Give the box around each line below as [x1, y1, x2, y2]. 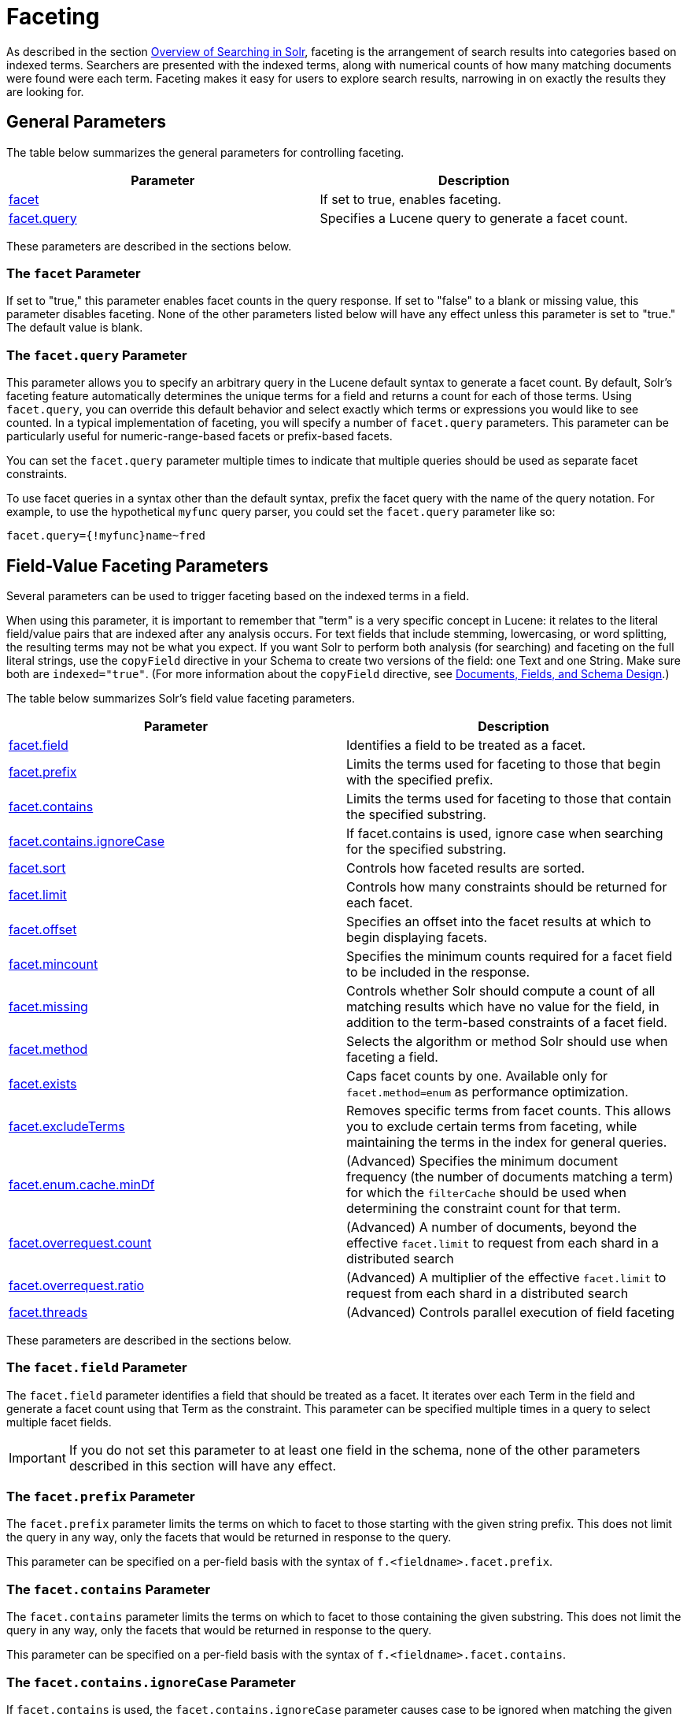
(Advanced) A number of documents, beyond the [346, 1218, 637, 1235]
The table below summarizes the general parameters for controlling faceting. [6, 145, 404, 159]
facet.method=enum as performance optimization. [346, 1083, 629, 1100]
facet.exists [9, 1075, 77, 1092]
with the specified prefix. [346, 771, 493, 788]
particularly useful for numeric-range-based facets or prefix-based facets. [6, 429, 393, 443]
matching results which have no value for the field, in [346, 998, 659, 1014]
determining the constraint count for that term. [346, 1200, 621, 1216]
